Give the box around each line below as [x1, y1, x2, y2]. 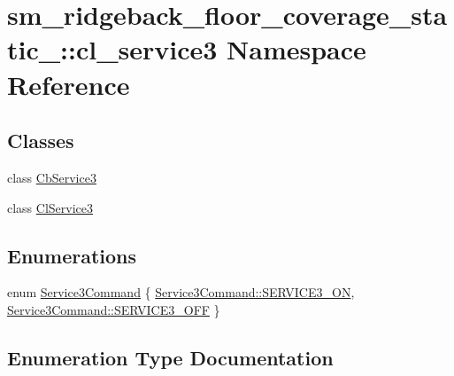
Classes [7, 127, 74, 154]
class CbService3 [7, 168, 96, 186]
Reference [7, 66, 130, 102]
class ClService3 [7, 198, 94, 216]
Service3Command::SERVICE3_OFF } [7, 300, 220, 318]
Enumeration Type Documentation [7, 343, 334, 371]
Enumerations [7, 241, 137, 269]
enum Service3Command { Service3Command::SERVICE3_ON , [7, 283, 355, 302]
